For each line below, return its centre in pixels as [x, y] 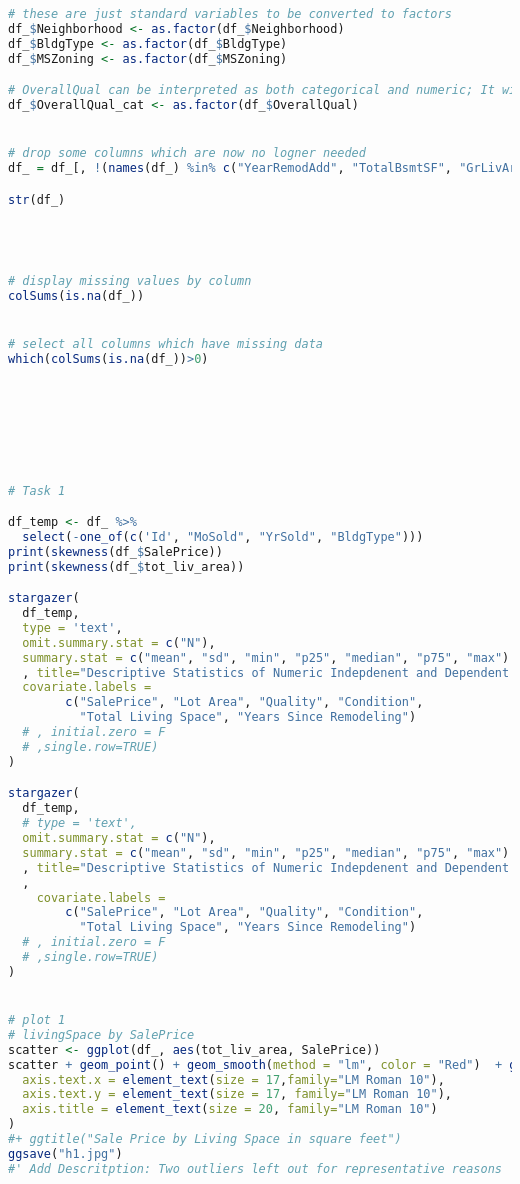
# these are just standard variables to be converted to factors [230, 14]
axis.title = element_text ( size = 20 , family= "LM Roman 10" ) [230, 1109]
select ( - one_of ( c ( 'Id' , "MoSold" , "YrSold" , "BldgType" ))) [223, 536]
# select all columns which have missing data [165, 344]
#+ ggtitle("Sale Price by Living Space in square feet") [205, 1139]
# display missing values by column [130, 281]
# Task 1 [37, 490]
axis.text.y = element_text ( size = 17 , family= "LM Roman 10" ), [237, 1094]
